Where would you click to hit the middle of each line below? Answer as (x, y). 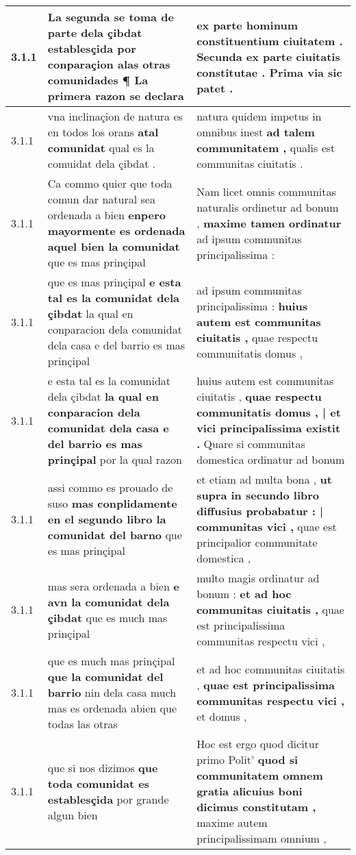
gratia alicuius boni (250, 791)
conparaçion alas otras (109, 64)
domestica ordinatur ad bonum (271, 459)
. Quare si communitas (251, 444)
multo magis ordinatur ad (258, 578)
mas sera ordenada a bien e (113, 586)
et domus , (222, 716)
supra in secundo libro (258, 495)
